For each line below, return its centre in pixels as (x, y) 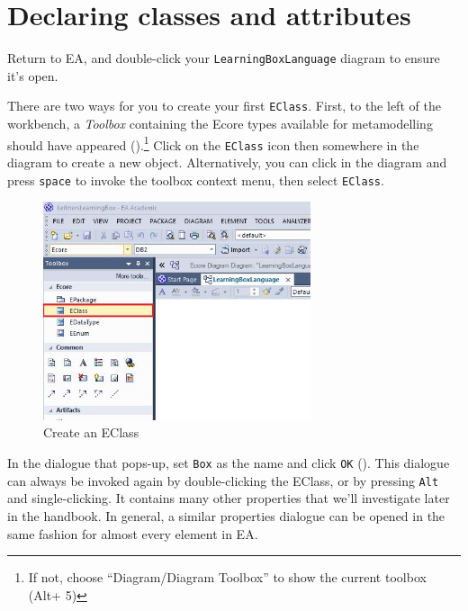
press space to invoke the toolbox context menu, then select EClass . (196, 180)
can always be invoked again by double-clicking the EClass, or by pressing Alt (223, 480)
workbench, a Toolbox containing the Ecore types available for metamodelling (220, 124)
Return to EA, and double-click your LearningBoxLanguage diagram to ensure (224, 58)
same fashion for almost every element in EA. (133, 533)
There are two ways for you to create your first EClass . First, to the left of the (224, 106)
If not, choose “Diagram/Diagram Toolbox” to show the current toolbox (227, 577)
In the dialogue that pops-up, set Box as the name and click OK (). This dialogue (229, 463)
